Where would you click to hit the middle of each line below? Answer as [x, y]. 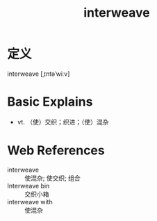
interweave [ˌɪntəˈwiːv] [39, 74]
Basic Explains [50, 102]
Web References [56, 150]
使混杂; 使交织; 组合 [53, 178]
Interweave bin [28, 186]
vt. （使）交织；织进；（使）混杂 [63, 122]
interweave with [30, 202]
